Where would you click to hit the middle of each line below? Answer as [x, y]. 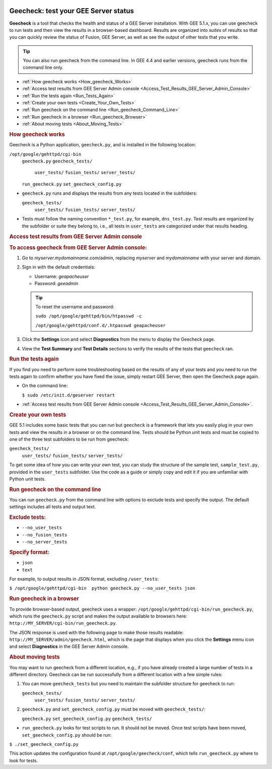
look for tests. [24, 760]
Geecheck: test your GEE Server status [72, 11]
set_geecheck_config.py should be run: [67, 735]
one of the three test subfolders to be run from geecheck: [69, 440]
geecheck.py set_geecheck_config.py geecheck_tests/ [87, 719]
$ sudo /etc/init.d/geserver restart [69, 395]
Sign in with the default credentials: [59, 267]
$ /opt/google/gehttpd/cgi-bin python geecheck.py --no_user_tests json [103, 588]
